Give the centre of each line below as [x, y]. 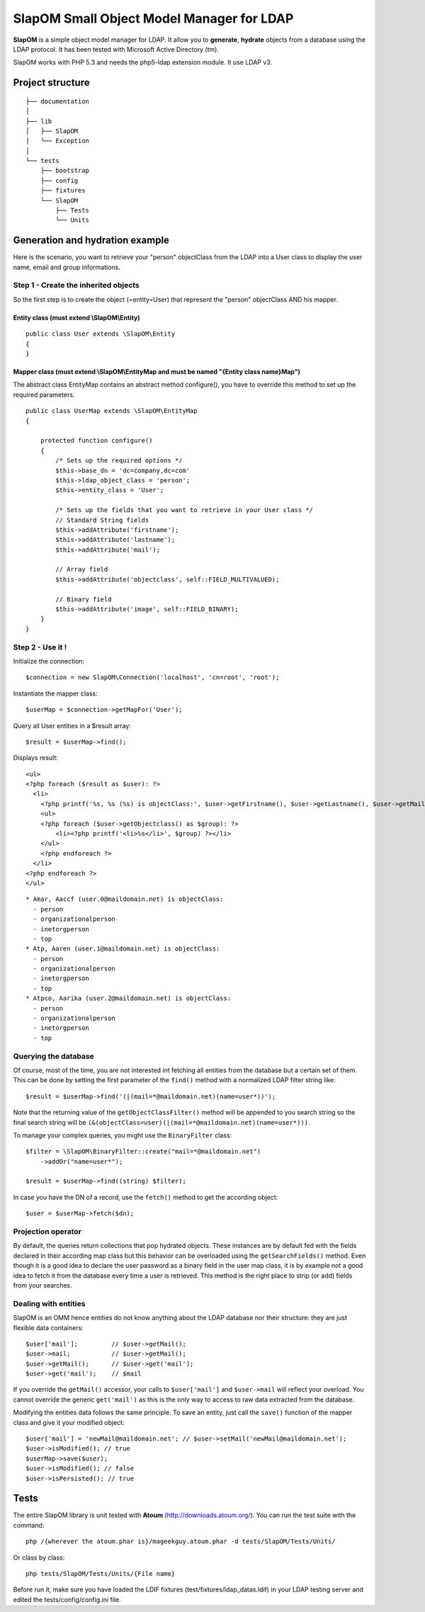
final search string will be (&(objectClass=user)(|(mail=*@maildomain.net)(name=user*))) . [161, 1122]
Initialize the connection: [49, 661]
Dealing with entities [49, 1303]
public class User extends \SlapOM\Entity [101, 334]
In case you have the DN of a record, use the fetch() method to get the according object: [146, 1197]
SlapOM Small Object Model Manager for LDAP [153, 18]
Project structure [51, 83]
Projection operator [47, 1232]
